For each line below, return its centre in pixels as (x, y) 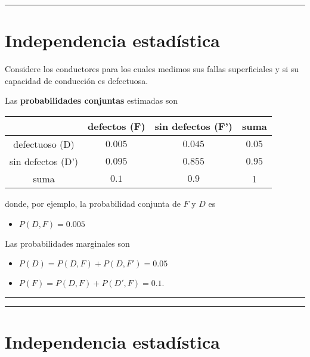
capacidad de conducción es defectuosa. (77, 80)
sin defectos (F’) (193, 126)
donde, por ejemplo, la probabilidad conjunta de (93, 203)
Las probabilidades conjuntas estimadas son (92, 100)
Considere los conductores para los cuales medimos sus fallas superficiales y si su (152, 69)
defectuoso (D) (44, 144)
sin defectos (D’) (44, 161)
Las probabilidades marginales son (67, 243)
